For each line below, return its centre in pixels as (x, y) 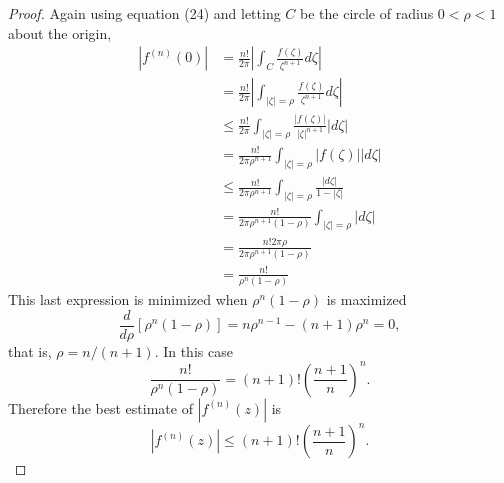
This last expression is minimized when (128, 299)
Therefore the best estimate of (100, 407)
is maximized (366, 299)
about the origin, (60, 32)
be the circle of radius (367, 13)
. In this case (193, 350)
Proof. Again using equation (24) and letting (144, 13)
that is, (30, 350)
